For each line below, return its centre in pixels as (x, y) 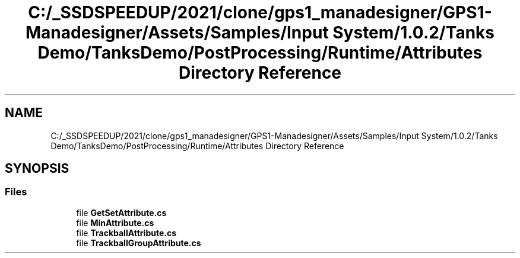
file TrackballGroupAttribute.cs (139, 243)
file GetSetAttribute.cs (121, 212)
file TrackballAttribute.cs (126, 233)
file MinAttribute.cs (115, 222)
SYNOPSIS (37, 169)
